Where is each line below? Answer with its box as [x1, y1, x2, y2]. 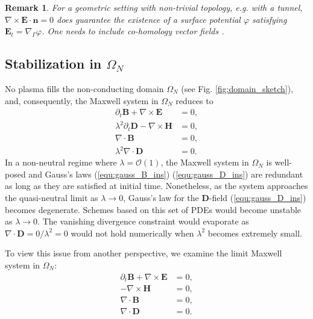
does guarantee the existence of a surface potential [57, 13, 241, 25]
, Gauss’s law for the [123, 191, 199, 203]
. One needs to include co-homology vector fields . [42, 25, 224, 37]
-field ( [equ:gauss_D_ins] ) [209, 191, 306, 203]
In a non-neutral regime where [5, 156, 117, 169]
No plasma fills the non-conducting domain [5, 82, 164, 94]
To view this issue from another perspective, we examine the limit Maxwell [5, 247, 282, 259]
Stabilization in [5, 54, 102, 73]
